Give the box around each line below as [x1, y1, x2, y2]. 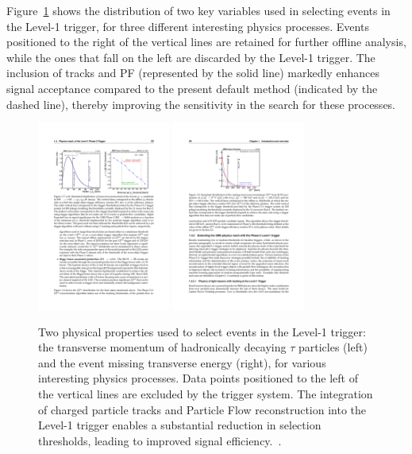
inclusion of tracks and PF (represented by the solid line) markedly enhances [6, 64, 379, 81]
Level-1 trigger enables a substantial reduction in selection [38, 417, 322, 433]
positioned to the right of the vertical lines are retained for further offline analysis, [6, 33, 406, 50]
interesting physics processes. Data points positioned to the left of [38, 370, 358, 386]
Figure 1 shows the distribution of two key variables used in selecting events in [6, 2, 391, 18]
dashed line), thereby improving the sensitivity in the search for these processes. [6, 95, 396, 112]
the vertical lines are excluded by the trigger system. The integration [38, 386, 373, 402]
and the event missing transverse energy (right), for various [38, 354, 326, 371]
